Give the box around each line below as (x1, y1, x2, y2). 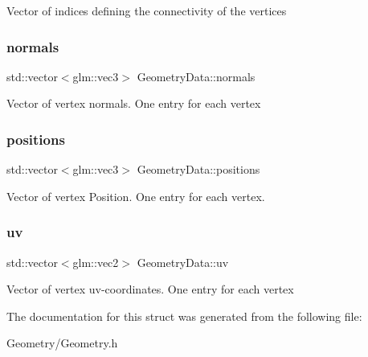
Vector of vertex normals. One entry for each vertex (6, 95, 261, 112)
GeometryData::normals (137, 68, 256, 84)
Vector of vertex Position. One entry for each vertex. (6, 187, 265, 204)
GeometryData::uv (137, 253, 229, 270)
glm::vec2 (72, 253, 119, 270)
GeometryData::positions (137, 161, 260, 178)
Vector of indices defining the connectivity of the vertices (6, 2, 287, 18)
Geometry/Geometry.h (6, 334, 118, 351)
